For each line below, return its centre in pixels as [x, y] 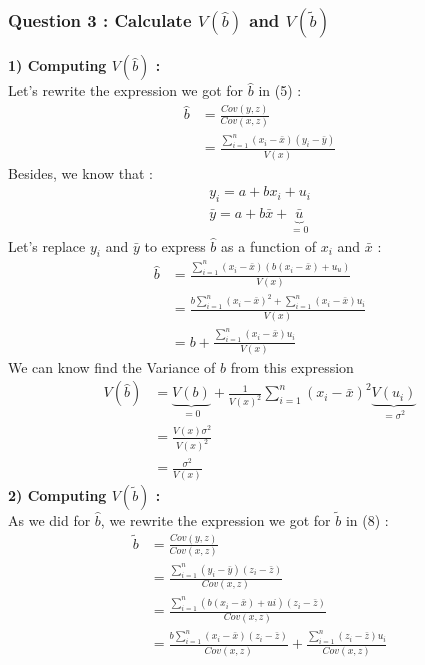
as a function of [269, 245]
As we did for [49, 519]
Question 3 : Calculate [100, 20]
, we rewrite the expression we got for [215, 519]
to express [175, 245]
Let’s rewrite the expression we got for [126, 90]
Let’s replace [47, 245]
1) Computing [57, 65]
